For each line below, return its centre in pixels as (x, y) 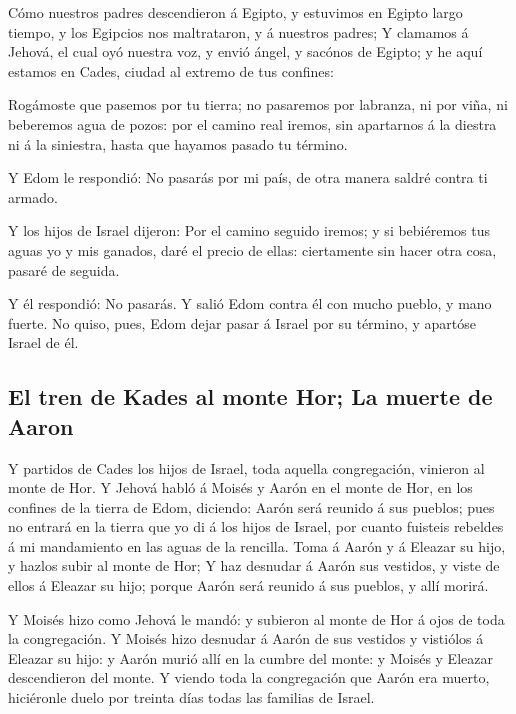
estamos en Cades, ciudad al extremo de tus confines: (171, 70)
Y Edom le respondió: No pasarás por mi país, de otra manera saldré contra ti (248, 177)
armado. (33, 196)
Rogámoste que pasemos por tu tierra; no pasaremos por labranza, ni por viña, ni (258, 104)
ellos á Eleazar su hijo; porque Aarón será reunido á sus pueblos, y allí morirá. (248, 585)
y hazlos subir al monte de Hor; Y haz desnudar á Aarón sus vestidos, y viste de (254, 565)
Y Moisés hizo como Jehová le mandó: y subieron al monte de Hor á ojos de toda (256, 618)
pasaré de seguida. (64, 269)
